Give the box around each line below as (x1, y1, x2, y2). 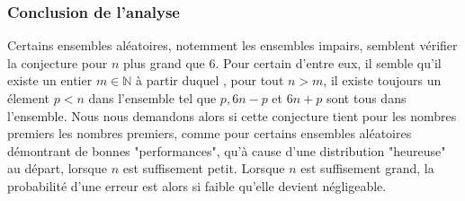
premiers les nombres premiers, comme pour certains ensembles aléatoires (7, 124, 412, 143)
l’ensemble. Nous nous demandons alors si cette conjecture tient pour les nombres (7, 106, 457, 125)
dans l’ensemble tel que (88, 89, 217, 107)
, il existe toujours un (323, 71, 442, 90)
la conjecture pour (7, 53, 108, 72)
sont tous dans (326, 89, 407, 107)
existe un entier (7, 71, 93, 90)
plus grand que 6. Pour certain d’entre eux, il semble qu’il (123, 53, 442, 72)
